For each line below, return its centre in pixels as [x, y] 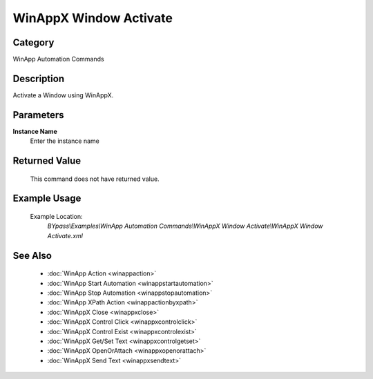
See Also [32, 255]
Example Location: [56, 217]
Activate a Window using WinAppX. [63, 95]
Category [34, 42]
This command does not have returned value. [95, 179]
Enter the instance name [65, 141]
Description [39, 78]
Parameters [38, 115]
